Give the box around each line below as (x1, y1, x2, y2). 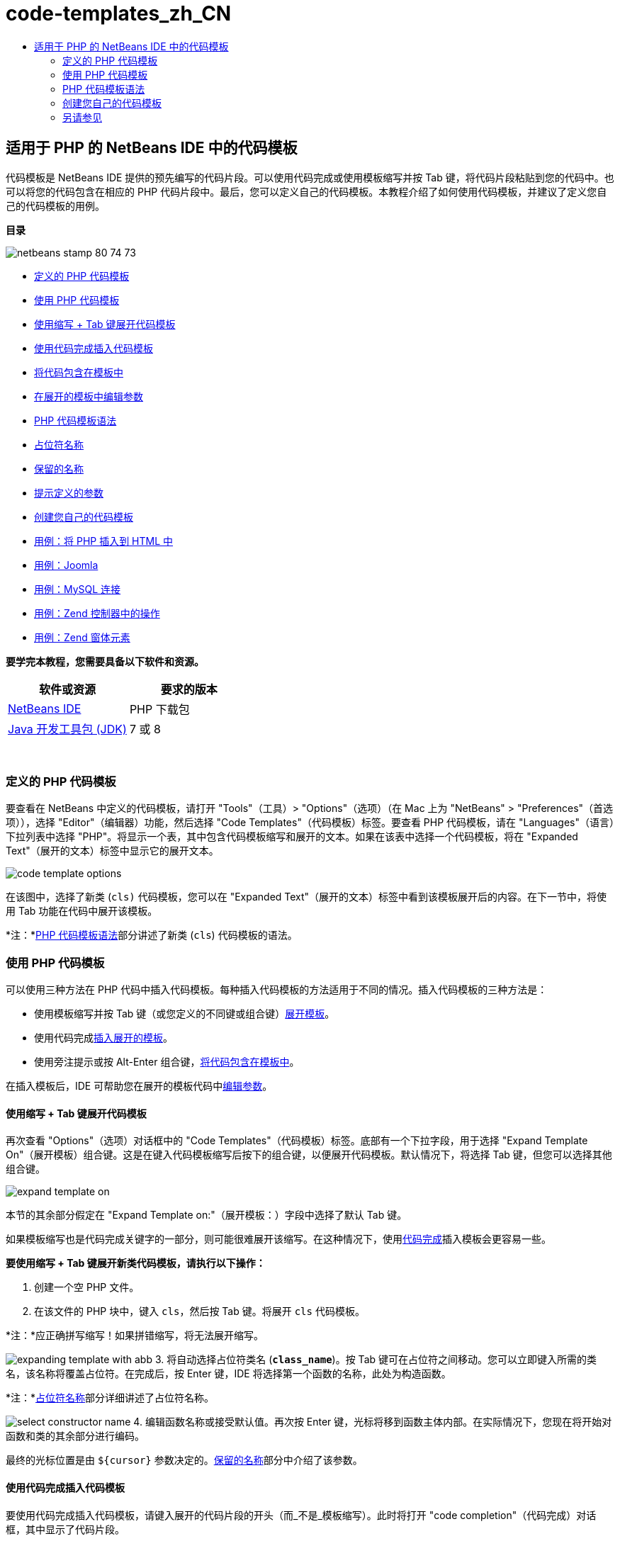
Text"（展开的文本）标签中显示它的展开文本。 (6, 845, 219, 857)
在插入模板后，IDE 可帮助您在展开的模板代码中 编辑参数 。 (6, 1080, 273, 1093)
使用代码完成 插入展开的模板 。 (34, 1032, 173, 1044)
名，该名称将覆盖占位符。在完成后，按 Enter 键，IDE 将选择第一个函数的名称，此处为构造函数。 (6, 1367, 451, 1380)
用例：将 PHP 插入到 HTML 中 (34, 534, 174, 547)
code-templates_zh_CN (6, 1, 232, 26)
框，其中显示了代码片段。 (6, 1523, 125, 1535)
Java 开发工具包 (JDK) (8, 721, 127, 736)
